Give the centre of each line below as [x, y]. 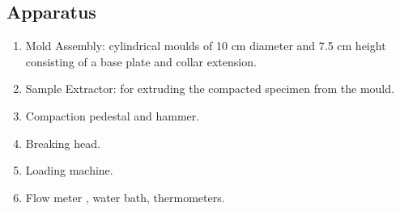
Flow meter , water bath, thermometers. [125, 197]
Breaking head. [63, 143]
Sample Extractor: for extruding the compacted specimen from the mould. [210, 89]
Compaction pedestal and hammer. [113, 115]
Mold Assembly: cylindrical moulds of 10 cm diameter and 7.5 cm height [206, 46]
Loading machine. [69, 170]
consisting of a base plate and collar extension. [141, 61]
